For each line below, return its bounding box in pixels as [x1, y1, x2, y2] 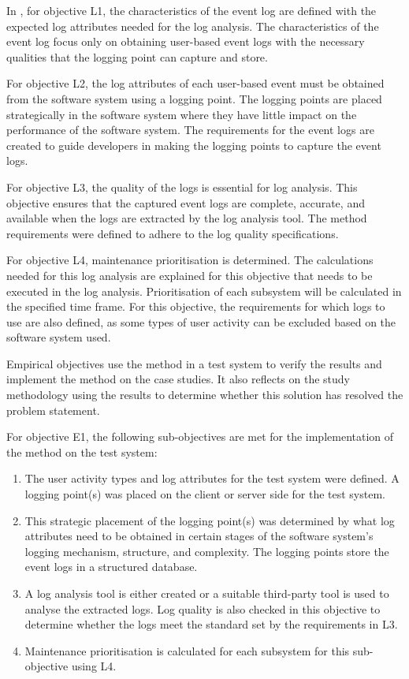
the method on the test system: [6, 443, 158, 460]
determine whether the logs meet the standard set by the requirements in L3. [24, 616, 398, 632]
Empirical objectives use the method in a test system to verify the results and [6, 355, 382, 371]
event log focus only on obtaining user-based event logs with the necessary [6, 33, 365, 50]
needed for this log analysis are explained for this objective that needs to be [6, 267, 373, 283]
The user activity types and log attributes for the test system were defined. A [24, 470, 400, 487]
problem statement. [6, 401, 100, 418]
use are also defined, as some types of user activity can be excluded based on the [6, 313, 396, 330]
